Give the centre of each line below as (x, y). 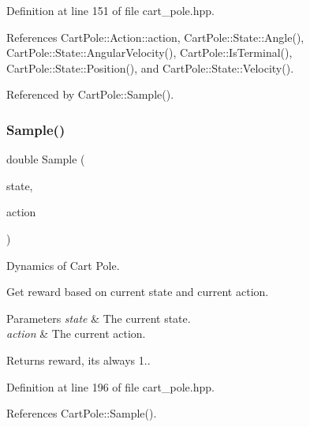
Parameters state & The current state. (99, 318)
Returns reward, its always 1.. (78, 360)
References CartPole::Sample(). (82, 413)
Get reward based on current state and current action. (138, 292)
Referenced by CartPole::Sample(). (90, 94)
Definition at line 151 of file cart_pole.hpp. (110, 10)
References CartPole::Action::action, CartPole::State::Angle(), (155, 37)
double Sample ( (46, 159)
